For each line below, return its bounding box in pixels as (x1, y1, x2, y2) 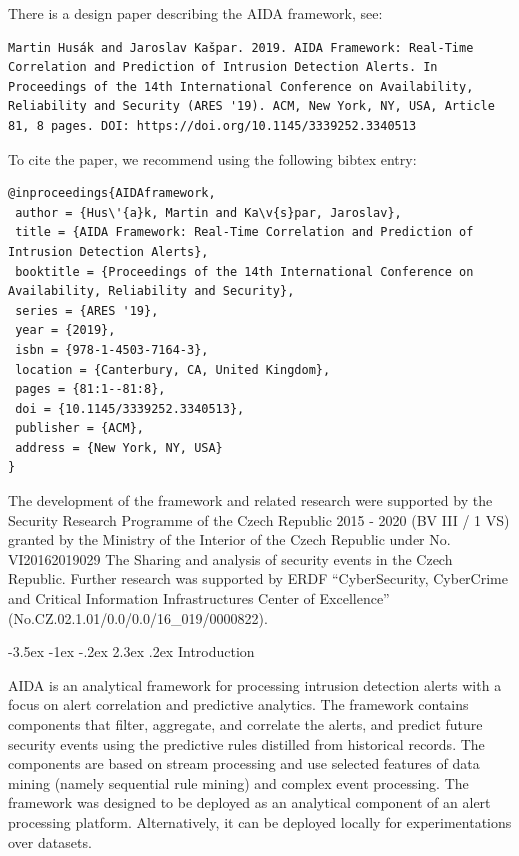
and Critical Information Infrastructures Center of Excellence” (8, 588, 390, 609)
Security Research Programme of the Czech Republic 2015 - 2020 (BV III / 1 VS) (8, 509, 510, 530)
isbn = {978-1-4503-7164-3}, (15, 342, 209, 357)
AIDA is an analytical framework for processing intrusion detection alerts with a (8, 674, 502, 695)
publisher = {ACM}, (15, 421, 145, 436)
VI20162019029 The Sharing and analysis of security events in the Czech (8, 548, 453, 569)
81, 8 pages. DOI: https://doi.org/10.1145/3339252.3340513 (8, 118, 417, 133)
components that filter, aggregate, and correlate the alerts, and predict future (8, 714, 483, 734)
